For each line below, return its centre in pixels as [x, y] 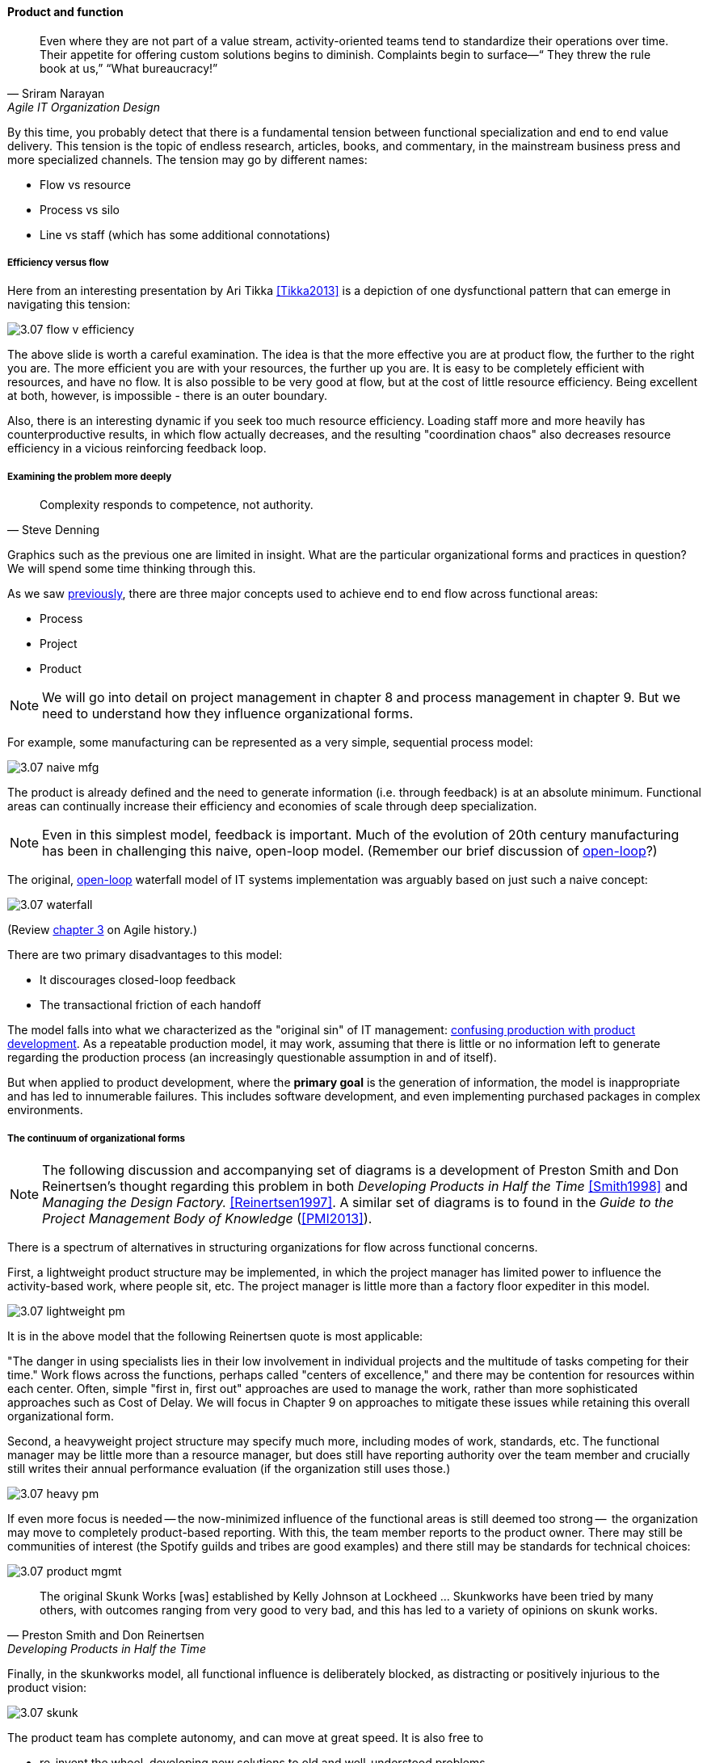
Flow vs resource [85, 184]
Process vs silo [80, 209]
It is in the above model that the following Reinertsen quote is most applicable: [215, 1336]
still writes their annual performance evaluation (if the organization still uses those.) [229, 1468]
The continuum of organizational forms [96, 1138]
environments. [45, 1110]
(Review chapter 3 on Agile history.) [102, 930]
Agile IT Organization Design [84, 107]
